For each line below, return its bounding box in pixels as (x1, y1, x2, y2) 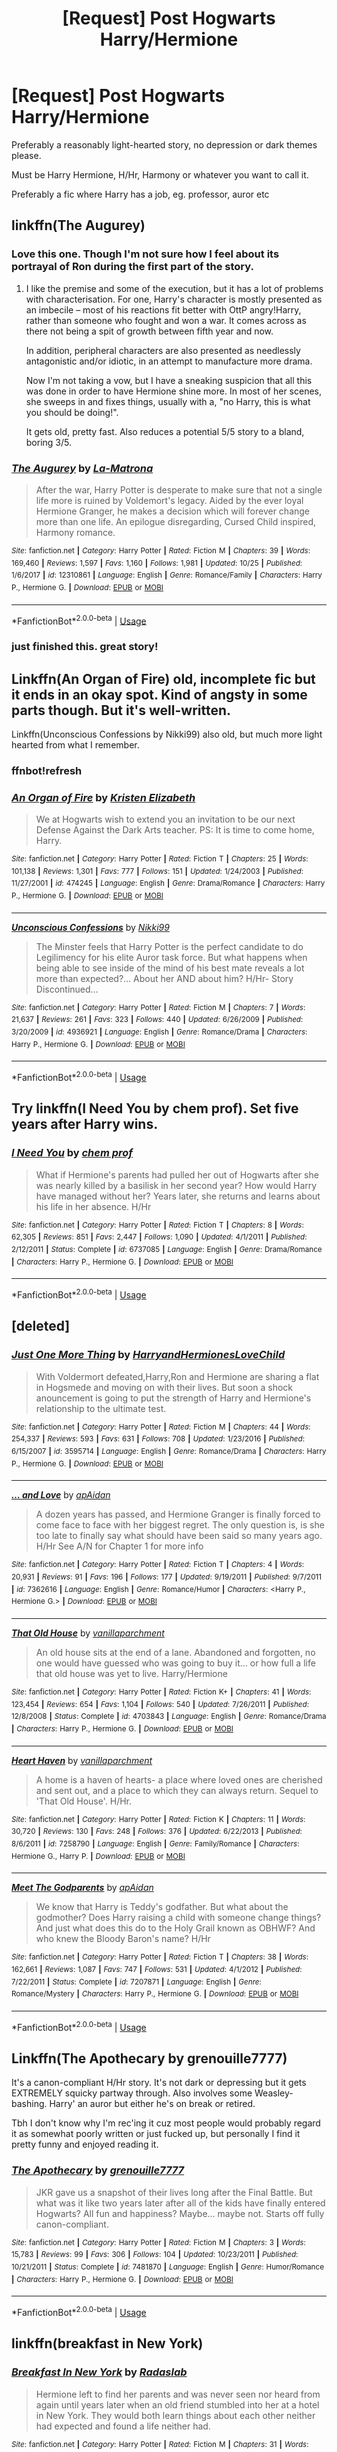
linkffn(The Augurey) (11, 217, 146, 234)
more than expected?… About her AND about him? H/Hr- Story (35, 972, 294, 984)
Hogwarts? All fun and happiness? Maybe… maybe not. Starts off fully (35, 2207, 325, 2219)
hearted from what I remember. (11, 738, 140, 751)
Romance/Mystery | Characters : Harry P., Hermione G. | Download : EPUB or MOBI (11, 1989, 299, 1999)
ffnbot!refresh (11, 763, 83, 777)
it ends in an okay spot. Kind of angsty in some (11, 686, 308, 703)
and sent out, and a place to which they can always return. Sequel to (35, 1784, 319, 1796)
